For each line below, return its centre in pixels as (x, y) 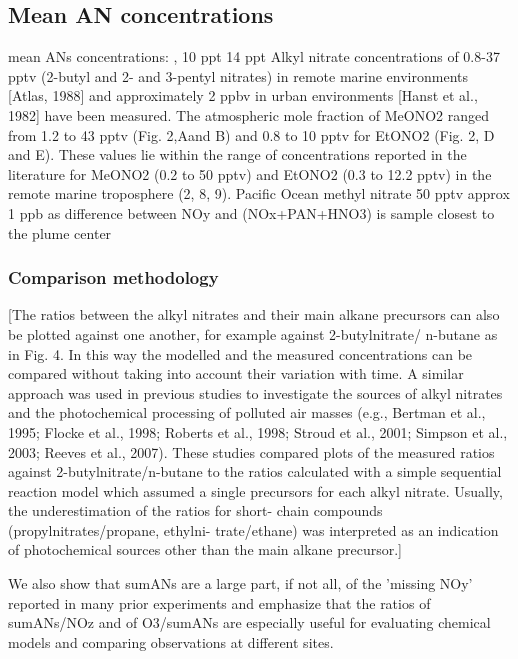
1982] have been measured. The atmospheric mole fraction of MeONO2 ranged (248, 114)
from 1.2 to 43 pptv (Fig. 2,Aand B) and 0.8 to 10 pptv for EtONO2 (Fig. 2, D (251, 134)
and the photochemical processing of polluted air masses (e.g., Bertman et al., (247, 412)
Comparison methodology (113, 277)
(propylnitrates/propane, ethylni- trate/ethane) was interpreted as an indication (253, 529)
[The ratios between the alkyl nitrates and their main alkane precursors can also (254, 314)
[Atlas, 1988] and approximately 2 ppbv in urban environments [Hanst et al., (243, 95)
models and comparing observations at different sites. (171, 641)
